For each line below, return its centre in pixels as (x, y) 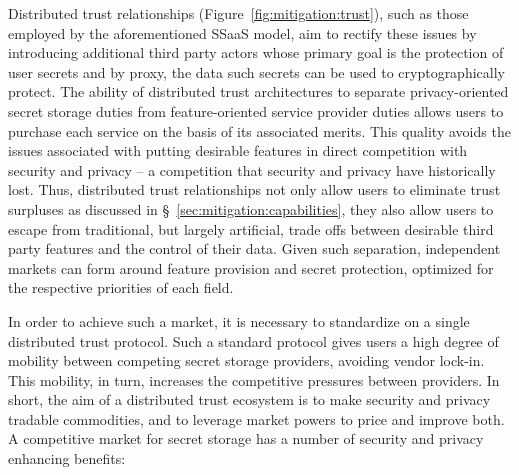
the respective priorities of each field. (121, 287)
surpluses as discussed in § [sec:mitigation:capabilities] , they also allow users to (251, 208)
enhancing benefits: (67, 458)
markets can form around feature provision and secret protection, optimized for (251, 267)
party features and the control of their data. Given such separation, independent (254, 248)
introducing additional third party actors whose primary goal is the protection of (256, 52)
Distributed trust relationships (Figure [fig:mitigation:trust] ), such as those (238, 13)
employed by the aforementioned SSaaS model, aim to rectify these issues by (242, 32)
